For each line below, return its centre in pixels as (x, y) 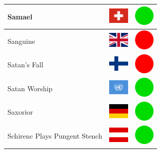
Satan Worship (30, 88)
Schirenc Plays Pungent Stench (55, 136)
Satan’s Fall (25, 65)
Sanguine (21, 41)
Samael (20, 16)
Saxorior (20, 112)
